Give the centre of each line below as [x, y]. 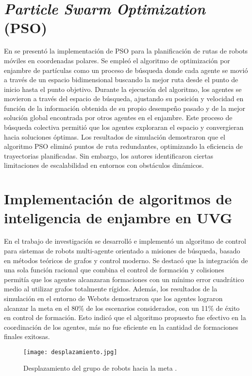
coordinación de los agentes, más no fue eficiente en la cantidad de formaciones [121, 327]
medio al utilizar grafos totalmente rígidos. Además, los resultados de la [111, 289]
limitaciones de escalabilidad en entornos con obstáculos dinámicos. [104, 165]
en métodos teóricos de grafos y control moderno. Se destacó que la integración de [126, 260]
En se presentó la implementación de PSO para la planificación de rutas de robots [126, 51]
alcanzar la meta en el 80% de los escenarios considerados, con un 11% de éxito [122, 308]
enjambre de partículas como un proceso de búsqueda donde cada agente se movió [126, 70]
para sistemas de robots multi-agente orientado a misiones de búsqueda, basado [122, 250]
